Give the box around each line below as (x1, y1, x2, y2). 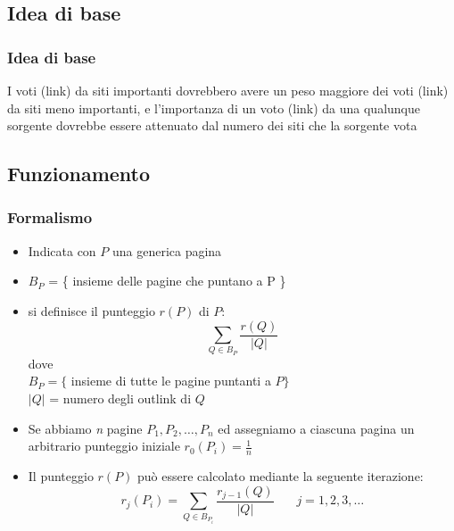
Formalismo (7, 206, 93, 228)
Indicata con (28, 241, 96, 260)
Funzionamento (7, 160, 151, 187)
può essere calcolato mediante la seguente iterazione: (137, 466, 424, 485)
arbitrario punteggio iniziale (28, 436, 180, 455)
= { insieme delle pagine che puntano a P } (48, 271, 286, 290)
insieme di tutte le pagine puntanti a (70, 371, 271, 390)
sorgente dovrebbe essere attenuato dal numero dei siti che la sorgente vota (7, 116, 417, 135)
